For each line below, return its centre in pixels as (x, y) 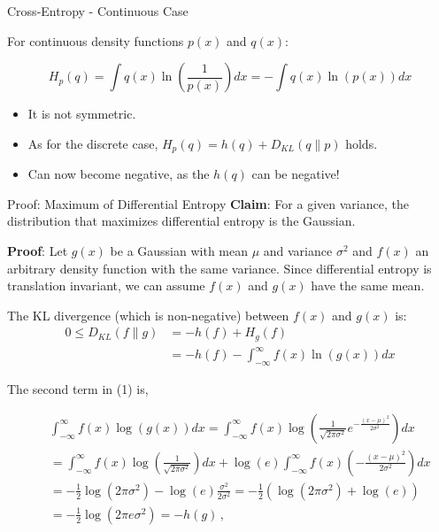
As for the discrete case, (93, 143)
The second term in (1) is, (78, 389)
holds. (362, 143)
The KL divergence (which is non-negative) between (148, 315)
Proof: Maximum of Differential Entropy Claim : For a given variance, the (208, 203)
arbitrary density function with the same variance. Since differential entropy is (219, 268)
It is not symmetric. (82, 114)
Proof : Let (38, 251)
